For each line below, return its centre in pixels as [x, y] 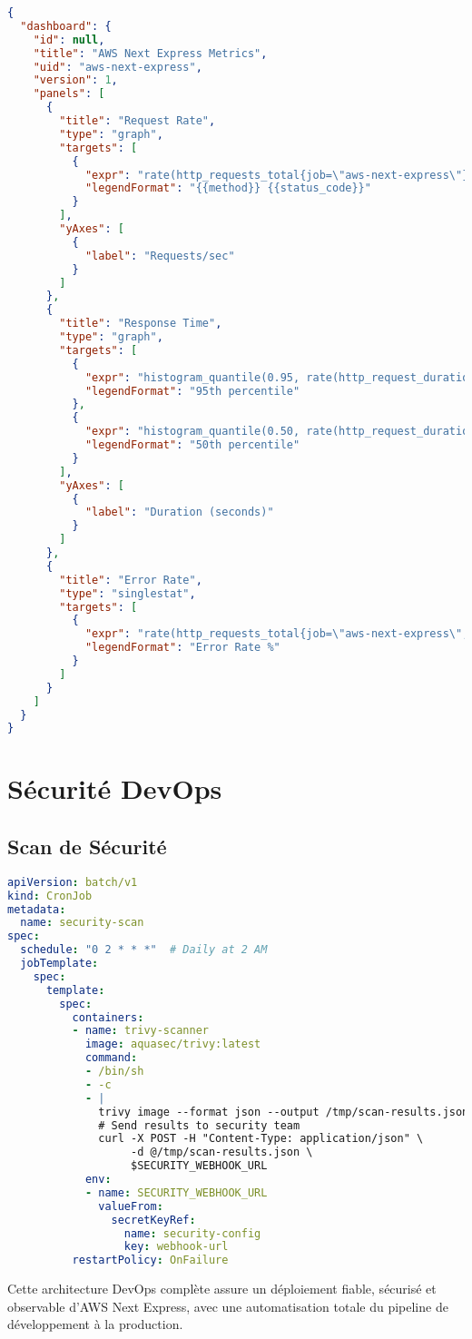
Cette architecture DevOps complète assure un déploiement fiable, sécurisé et [222, 1289]
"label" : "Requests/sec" [160, 256]
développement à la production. [95, 1324]
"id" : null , [69, 39]
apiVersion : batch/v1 [73, 882]
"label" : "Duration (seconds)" [179, 512]
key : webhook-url [176, 1247]
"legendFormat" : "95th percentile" [192, 391]
